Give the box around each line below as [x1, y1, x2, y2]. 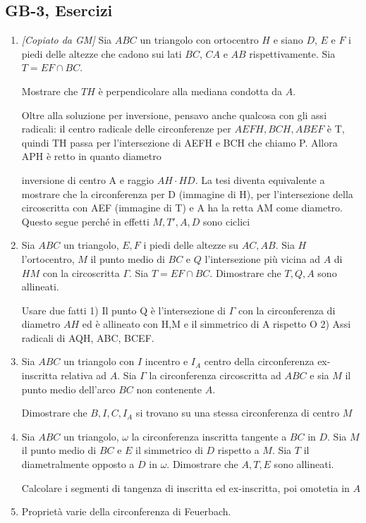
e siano [273, 32, 303, 47]
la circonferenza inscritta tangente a [131, 429, 287, 443]
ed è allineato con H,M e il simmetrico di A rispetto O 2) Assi [82, 316, 351, 331]
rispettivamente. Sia [249, 46, 336, 61]
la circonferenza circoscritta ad [149, 368, 281, 383]
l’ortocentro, [21, 251, 75, 266]
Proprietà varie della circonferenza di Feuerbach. [21, 504, 231, 519]
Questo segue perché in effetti [21, 214, 150, 228]
